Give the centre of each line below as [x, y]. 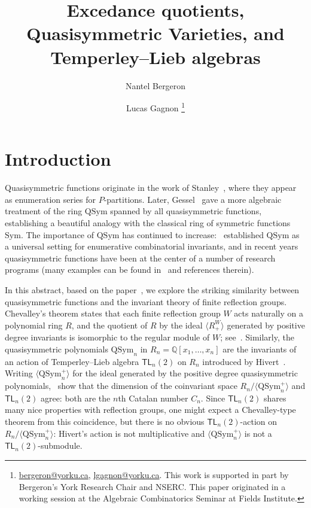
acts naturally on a [269, 313]
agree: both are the [75, 398]
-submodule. [60, 445]
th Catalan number [153, 398]
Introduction [58, 159]
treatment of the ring [44, 211]
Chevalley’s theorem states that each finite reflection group [113, 313]
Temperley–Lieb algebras [155, 57]
